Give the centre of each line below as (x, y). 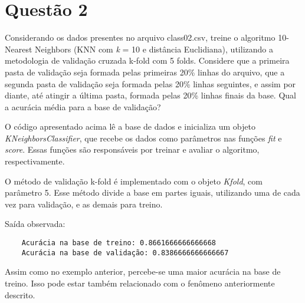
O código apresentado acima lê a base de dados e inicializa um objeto (130, 126)
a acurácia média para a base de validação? (83, 106)
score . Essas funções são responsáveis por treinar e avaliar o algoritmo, (132, 149)
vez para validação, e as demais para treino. (84, 204)
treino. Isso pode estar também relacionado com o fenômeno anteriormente (140, 283)
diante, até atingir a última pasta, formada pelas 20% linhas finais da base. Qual (150, 95)
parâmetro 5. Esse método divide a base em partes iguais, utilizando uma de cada (152, 192)
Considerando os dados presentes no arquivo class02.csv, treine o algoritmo (140, 37)
